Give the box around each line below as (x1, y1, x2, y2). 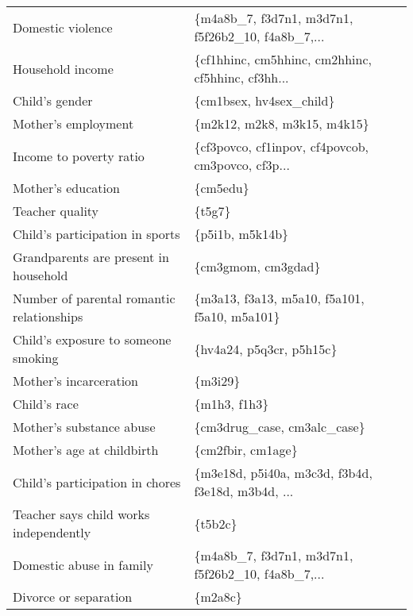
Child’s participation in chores (13, 472, 181, 491)
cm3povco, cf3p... (194, 156, 290, 174)
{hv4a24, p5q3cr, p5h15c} (194, 339, 338, 358)
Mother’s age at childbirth (13, 441, 159, 459)
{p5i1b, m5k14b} (194, 225, 289, 243)
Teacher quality (13, 202, 99, 220)
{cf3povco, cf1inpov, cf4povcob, (194, 137, 369, 156)
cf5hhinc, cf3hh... (194, 68, 289, 87)
